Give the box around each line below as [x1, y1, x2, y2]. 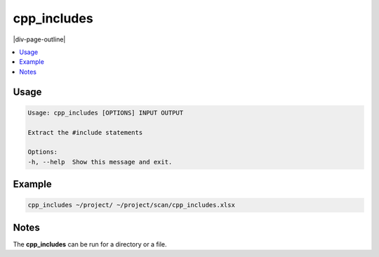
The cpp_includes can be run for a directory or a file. [13, 239, 168, 249]
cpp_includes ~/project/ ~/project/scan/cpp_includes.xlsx [27, 201, 235, 209]
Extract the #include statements [27, 128, 143, 136]
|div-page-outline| [13, 35, 66, 44]
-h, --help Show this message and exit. [27, 158, 173, 166]
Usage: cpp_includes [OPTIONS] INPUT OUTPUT [27, 109, 184, 117]
